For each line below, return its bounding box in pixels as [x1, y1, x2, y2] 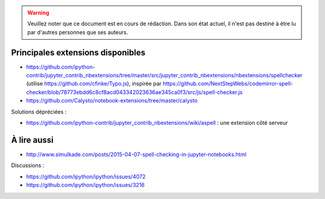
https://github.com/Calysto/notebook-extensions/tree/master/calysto [26, 97, 198, 104]
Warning [27, 9, 49, 16]
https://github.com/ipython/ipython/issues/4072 [26, 172, 146, 180]
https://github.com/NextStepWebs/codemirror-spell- [162, 80, 293, 87]
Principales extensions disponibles [11, 47, 146, 57]
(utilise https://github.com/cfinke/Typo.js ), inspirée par [26, 80, 162, 87]
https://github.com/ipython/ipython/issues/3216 [26, 182, 145, 189]
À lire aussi [11, 134, 54, 145]
